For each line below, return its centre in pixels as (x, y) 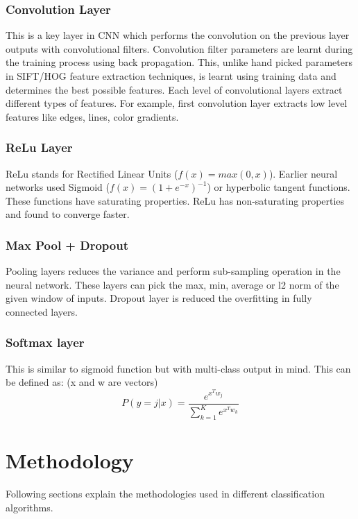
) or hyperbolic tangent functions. (279, 187)
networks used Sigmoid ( (58, 187)
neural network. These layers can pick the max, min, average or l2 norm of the (172, 284)
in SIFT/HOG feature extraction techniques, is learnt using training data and (171, 76)
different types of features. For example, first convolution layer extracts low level (177, 103)
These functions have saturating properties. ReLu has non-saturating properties (175, 200)
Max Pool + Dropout (67, 245)
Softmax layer (45, 342)
